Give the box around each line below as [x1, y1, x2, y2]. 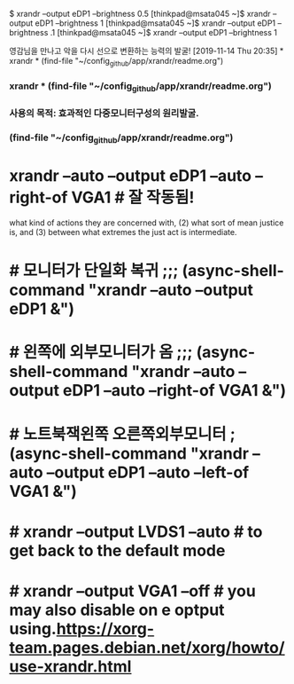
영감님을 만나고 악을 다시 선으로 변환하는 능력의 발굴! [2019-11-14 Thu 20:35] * [9, 45, 284, 56]
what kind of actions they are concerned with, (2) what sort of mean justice [9, 217, 284, 228]
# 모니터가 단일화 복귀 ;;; [9, 261, 179, 281]
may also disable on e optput [9, 600, 225, 620]
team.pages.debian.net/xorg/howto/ [9, 637, 285, 657]
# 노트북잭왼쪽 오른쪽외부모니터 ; [9, 424, 236, 444]
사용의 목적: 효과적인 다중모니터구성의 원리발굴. [9, 106, 199, 119]
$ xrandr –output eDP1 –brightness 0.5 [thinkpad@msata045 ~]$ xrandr [9, 9, 272, 19]
